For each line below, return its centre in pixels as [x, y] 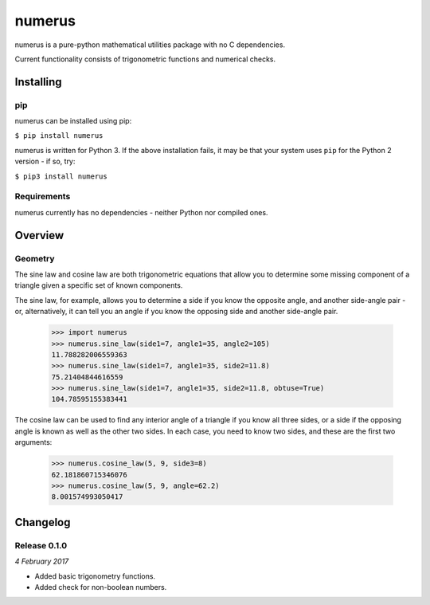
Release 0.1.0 [41, 545]
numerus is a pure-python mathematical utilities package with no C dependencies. [150, 45]
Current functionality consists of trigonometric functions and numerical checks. [145, 59]
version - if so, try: [45, 161]
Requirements [43, 197]
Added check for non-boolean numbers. [101, 587]
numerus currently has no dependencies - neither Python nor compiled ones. [141, 212]
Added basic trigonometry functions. [95, 576]
